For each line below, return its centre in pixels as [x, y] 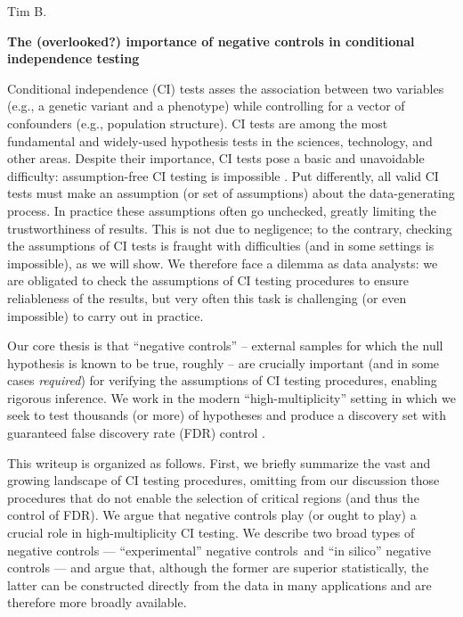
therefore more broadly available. [97, 602]
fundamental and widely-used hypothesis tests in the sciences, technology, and [220, 140]
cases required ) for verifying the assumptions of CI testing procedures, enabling [222, 380]
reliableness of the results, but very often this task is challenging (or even [207, 297]
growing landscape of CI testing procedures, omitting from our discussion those [223, 480]
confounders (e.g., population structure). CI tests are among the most [198, 123]
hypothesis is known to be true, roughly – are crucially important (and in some [223, 362]
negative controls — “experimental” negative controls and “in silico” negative [219, 550]
